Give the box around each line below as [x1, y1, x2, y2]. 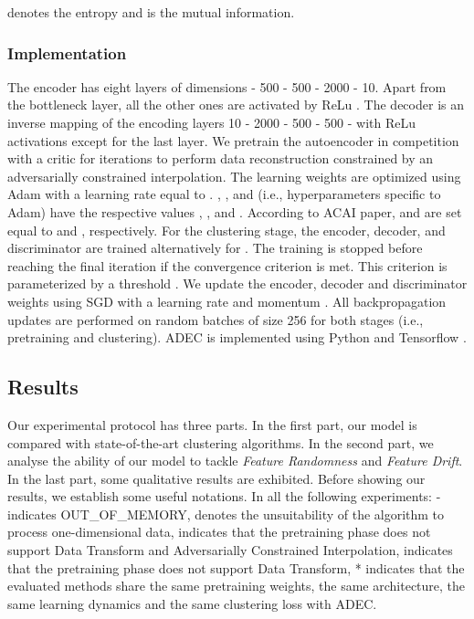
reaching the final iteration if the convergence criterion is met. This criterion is [7, 256, 448, 275]
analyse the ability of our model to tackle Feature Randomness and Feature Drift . [7, 451, 463, 470]
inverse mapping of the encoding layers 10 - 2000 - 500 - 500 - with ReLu [7, 113, 416, 131]
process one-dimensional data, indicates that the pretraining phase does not [7, 522, 431, 541]
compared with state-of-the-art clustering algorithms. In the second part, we [7, 433, 434, 452]
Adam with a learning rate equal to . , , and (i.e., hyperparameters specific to [7, 184, 441, 204]
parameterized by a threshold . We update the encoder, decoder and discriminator [7, 274, 468, 293]
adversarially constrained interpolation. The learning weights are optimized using [7, 166, 461, 185]
